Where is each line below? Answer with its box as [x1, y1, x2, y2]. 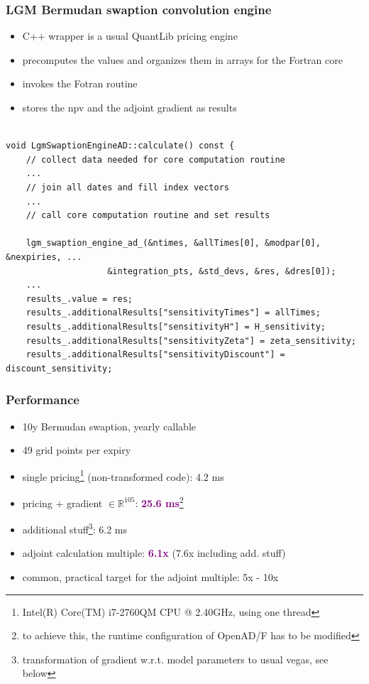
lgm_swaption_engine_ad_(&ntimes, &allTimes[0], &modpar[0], [26, 238, 321, 249]
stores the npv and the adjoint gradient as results [22, 100, 237, 114]
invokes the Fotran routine [22, 76, 138, 91]
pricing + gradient [22, 495, 103, 510]
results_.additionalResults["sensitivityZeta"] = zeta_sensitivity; [26, 335, 356, 346]
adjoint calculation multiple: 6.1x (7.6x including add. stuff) [22, 545, 286, 560]
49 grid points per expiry [22, 443, 131, 457]
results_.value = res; [26, 293, 133, 304]
